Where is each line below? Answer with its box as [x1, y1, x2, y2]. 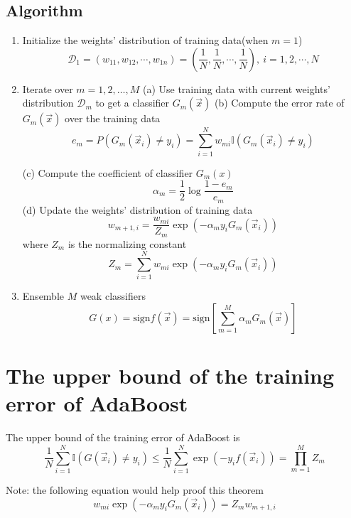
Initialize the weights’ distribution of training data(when [22, 33, 269, 48]
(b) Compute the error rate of [215, 95, 345, 110]
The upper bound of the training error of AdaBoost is [6, 430, 240, 445]
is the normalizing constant [67, 236, 187, 251]
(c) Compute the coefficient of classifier [22, 165, 193, 180]
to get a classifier [95, 95, 170, 110]
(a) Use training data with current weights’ [142, 81, 330, 96]
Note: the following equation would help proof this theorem [6, 482, 264, 497]
